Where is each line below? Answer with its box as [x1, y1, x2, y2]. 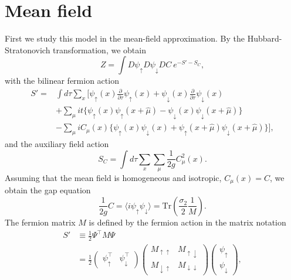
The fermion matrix [5, 216, 76, 228]
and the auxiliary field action [5, 137, 109, 149]
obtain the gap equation [5, 184, 91, 196]
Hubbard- [247, 32, 282, 45]
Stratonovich [5, 43, 50, 56]
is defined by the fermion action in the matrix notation [89, 216, 286, 228]
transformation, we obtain [53, 43, 146, 56]
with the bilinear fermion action [5, 74, 119, 87]
